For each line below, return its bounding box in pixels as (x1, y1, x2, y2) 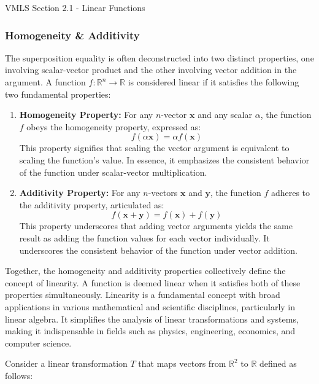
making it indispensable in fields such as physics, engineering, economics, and (5, 324, 296, 337)
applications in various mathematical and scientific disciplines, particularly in (5, 300, 296, 313)
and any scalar (198, 108, 252, 121)
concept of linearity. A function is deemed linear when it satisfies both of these (5, 276, 301, 289)
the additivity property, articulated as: (19, 198, 164, 211)
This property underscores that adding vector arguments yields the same (19, 219, 293, 232)
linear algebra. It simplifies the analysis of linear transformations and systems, (5, 312, 299, 325)
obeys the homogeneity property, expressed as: (26, 120, 201, 133)
